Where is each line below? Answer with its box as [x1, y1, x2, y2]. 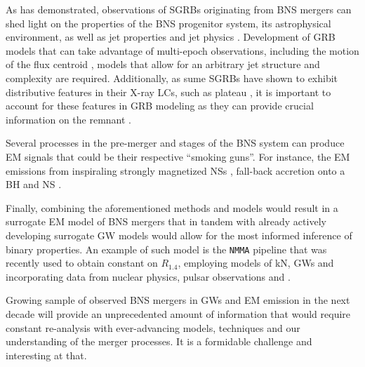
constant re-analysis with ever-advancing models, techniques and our [6, 320, 300, 335]
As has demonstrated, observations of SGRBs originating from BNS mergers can [6, 2, 352, 16]
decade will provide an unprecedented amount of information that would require [6, 306, 351, 321]
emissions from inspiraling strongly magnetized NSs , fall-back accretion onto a [6, 163, 345, 178]
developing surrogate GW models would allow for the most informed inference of [6, 227, 352, 242]
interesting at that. [6, 347, 87, 362]
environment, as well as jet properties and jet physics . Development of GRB [6, 29, 336, 44]
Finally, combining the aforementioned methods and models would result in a [6, 200, 338, 215]
